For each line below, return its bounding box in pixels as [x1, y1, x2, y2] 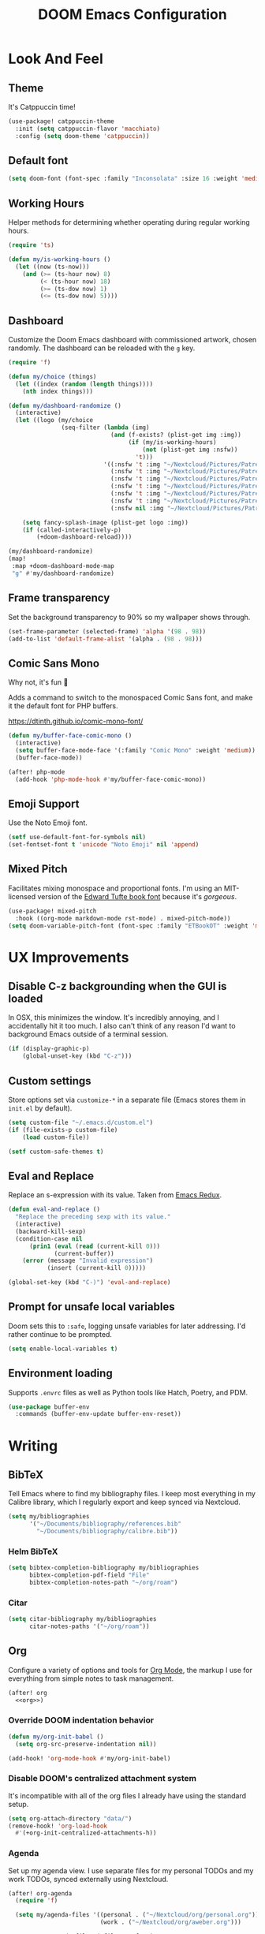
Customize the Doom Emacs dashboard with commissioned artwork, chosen [8, 335, 257, 345]
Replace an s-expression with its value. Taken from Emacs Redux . [8, 1190, 222, 1200]
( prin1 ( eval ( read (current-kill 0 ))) [28, 1242, 160, 1250]
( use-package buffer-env [8, 1402, 90, 1411]
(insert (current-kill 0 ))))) [47, 1264, 147, 1272]
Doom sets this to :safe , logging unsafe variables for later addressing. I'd [8, 1321, 246, 1331]
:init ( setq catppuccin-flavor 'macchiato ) [15, 125, 160, 133]
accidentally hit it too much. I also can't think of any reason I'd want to [8, 1021, 236, 1031]
